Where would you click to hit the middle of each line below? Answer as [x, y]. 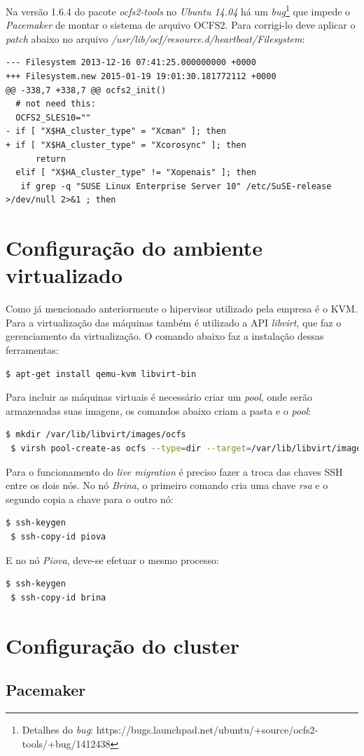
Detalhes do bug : [57, 729]
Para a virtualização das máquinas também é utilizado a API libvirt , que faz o [174, 322]
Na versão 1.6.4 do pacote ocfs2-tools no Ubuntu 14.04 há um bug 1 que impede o [178, 10]
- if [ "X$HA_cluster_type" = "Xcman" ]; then [116, 131]
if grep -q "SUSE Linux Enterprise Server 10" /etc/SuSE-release [176, 186]
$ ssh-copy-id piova [58, 537]
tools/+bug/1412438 [66, 743]
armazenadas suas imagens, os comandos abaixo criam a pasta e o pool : [159, 410]
